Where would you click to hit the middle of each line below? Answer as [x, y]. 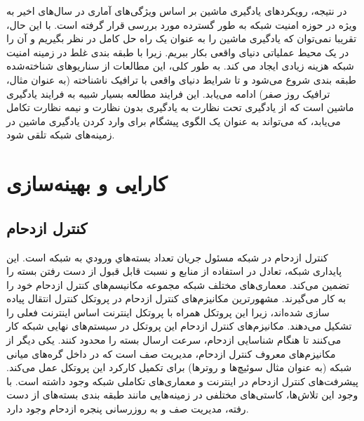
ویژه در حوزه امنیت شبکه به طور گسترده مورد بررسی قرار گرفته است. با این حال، [182, 24]
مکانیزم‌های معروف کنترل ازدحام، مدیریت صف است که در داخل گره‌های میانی [171, 353]
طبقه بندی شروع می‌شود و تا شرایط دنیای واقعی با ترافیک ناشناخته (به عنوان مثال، [181, 79]
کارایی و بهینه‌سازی [87, 183]
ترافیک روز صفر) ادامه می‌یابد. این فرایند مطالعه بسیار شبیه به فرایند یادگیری [168, 93]
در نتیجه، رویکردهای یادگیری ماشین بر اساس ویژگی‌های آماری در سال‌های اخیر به [177, 11]
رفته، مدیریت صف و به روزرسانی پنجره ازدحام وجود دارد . [128, 409]
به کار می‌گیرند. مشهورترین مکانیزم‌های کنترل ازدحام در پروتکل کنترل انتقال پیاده [176, 298]
